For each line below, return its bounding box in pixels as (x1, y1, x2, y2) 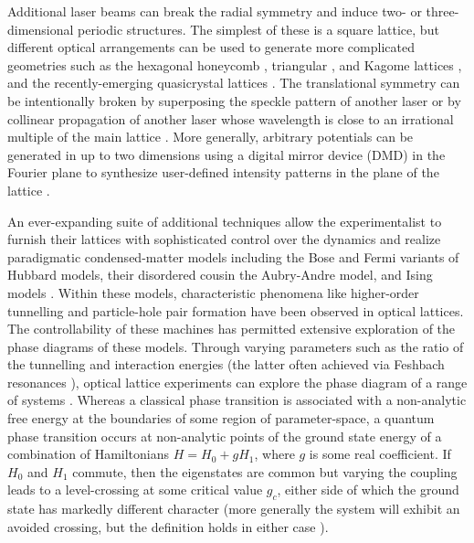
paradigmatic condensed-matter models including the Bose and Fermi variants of (7, 247, 459, 266)
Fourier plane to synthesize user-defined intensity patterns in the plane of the (7, 163, 439, 182)
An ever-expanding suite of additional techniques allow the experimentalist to (7, 211, 442, 230)
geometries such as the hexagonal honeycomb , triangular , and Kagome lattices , (7, 55, 462, 74)
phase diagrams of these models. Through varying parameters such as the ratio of (7, 336, 464, 356)
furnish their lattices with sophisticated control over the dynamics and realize (7, 229, 441, 249)
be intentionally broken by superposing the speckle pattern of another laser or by (7, 90, 461, 110)
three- (426, 2, 459, 20)
